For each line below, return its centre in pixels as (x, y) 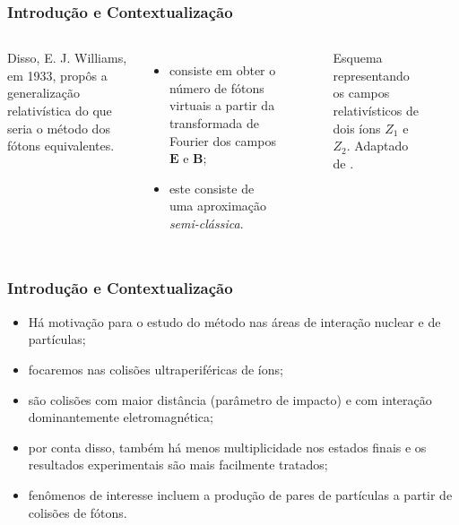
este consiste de (212, 188)
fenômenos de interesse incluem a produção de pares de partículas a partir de (240, 494)
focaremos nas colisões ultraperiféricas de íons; (156, 369)
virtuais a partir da (222, 105)
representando (371, 75)
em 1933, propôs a (57, 75)
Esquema (358, 58)
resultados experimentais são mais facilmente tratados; (178, 465)
